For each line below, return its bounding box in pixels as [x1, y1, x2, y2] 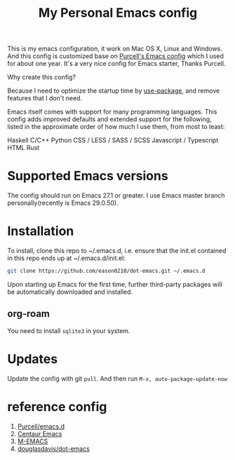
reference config [7, 398, 107, 414]
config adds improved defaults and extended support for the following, [7, 115, 212, 123]
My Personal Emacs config [38, 5, 198, 21]
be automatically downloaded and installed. [7, 287, 133, 296]
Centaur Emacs [17, 429, 62, 438]
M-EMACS [17, 437, 48, 445]
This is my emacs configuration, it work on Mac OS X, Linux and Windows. [7, 44, 223, 53]
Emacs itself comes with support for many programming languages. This [7, 107, 217, 116]
